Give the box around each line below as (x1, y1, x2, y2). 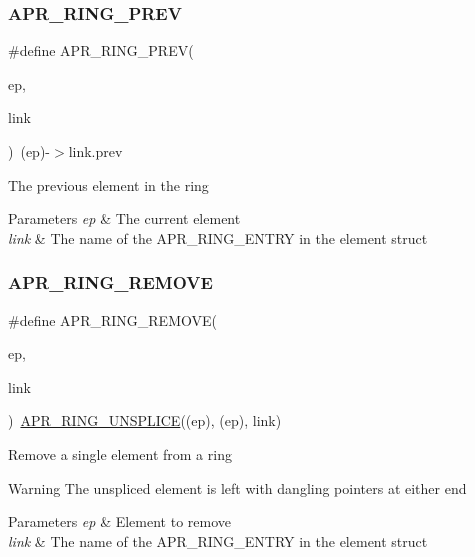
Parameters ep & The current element (8, 208, 241, 229)
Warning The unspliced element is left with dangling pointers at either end (8, 477, 467, 498)
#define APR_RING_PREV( (8, 40, 194, 61)
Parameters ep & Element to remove (8, 511, 232, 532)
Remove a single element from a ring (8, 443, 232, 464)
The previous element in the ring (8, 174, 209, 195)
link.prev (68, 141, 123, 161)
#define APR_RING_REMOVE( (8, 309, 217, 330)
